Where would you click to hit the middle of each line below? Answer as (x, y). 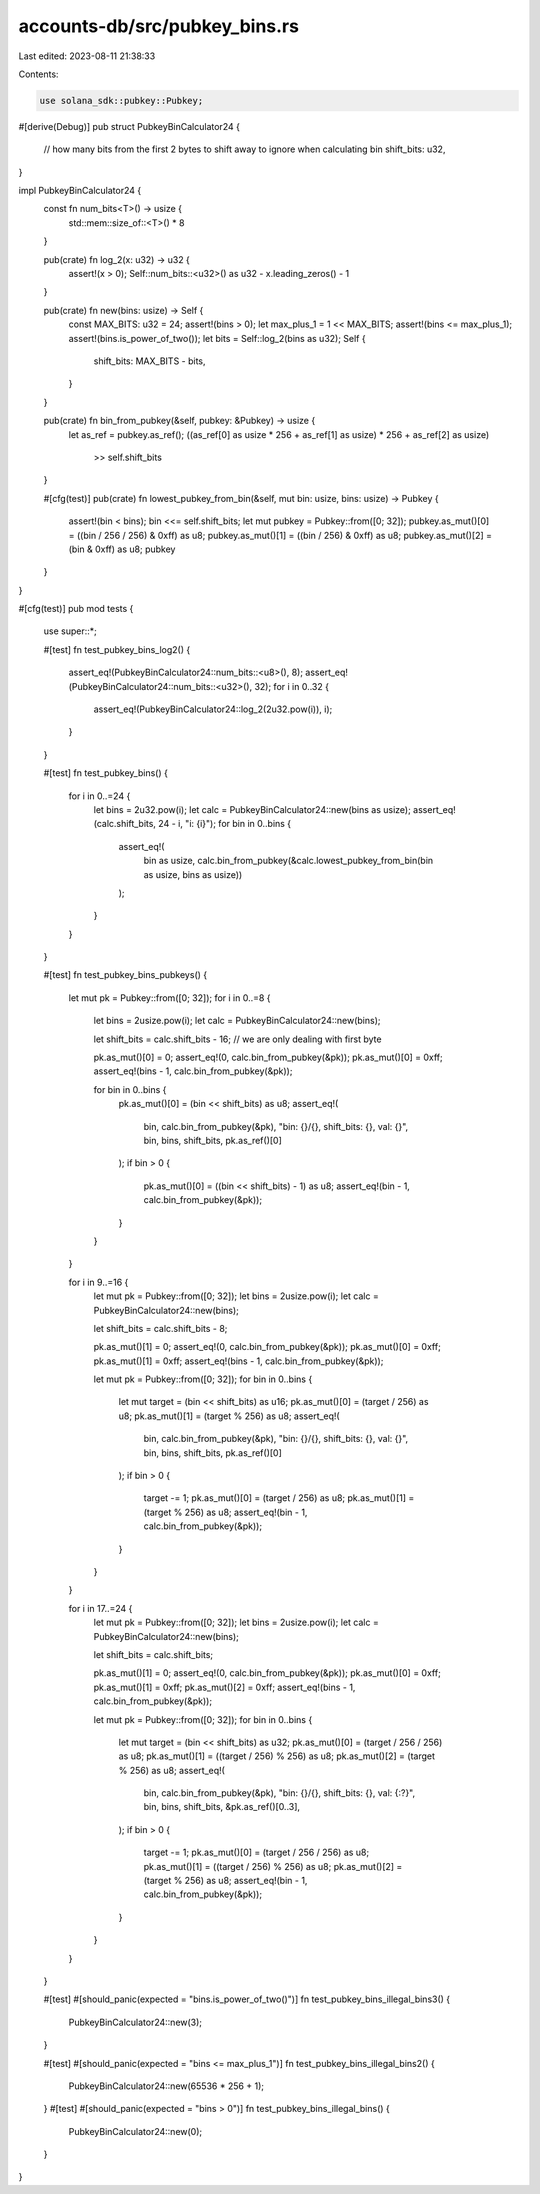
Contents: (38, 74)
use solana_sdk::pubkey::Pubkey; (121, 100)
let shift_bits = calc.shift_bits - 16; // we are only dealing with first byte (237, 1039)
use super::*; (70, 631)
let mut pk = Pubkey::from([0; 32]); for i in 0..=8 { (169, 997)
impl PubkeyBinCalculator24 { (80, 191)
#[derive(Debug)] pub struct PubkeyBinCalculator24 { (129, 126)
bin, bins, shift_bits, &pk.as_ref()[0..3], (221, 1807)
